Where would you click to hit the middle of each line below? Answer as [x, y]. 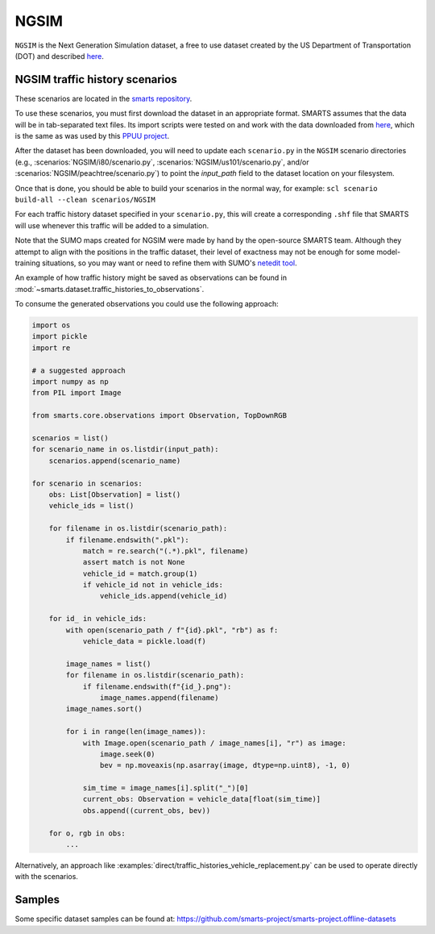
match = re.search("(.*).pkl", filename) [166, 551]
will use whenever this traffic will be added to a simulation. [112, 225]
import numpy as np [70, 382]
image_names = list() [108, 664]
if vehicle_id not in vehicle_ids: [153, 585]
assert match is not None [134, 562]
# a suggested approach [79, 370]
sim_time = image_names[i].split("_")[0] [166, 788]
